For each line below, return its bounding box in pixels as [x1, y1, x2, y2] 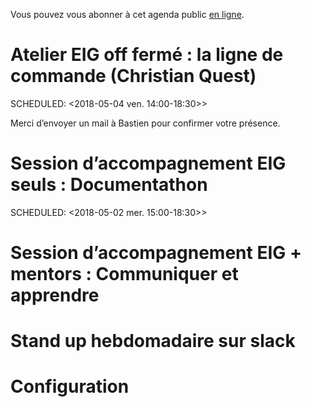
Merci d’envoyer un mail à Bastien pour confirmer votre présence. [10, 117, 281, 129]
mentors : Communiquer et [10, 263, 239, 286]
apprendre [10, 284, 100, 307]
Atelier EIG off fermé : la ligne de [10, 44, 284, 66]
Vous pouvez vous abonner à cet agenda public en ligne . [10, 9, 245, 20]
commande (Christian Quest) [10, 65, 257, 88]
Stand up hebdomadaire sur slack [10, 330, 296, 353]
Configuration [10, 375, 130, 398]
